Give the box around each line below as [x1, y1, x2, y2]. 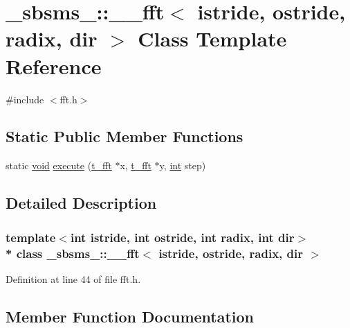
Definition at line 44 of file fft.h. [6, 271, 141, 286]
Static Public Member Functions [6, 126, 243, 147]
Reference [6, 51, 102, 80]
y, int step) [159, 158, 206, 173]
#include [6, 92, 44, 106]
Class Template [138, 24, 287, 53]
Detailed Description [6, 192, 157, 214]
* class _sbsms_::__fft [6, 244, 140, 261]
